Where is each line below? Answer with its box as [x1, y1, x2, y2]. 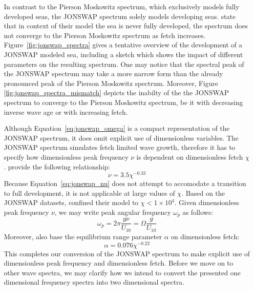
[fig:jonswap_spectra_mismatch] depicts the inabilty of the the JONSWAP [4, 87, 229, 98]
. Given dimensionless [174, 197, 239, 207]
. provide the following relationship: [4, 161, 110, 171]
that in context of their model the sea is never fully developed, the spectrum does [4, 21, 248, 31]
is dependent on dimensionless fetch [136, 151, 243, 162]
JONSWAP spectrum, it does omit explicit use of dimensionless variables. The [4, 132, 239, 143]
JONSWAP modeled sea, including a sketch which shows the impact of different [4, 49, 243, 59]
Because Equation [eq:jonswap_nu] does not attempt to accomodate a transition [4, 178, 246, 188]
